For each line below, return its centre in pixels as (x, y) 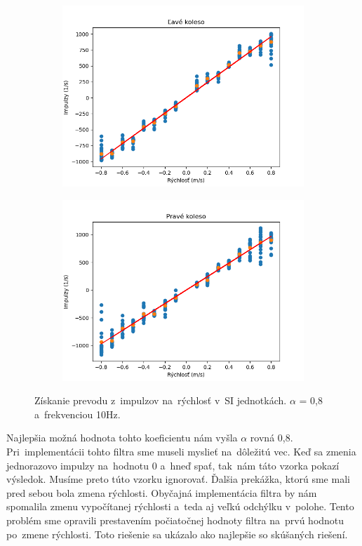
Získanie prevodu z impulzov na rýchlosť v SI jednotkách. (161, 400)
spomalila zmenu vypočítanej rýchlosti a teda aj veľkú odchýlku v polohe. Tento (180, 506)
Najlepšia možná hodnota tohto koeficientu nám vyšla (122, 438)
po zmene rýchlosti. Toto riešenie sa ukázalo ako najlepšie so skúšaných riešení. (177, 534)
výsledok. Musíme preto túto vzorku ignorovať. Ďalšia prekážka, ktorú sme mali (178, 479)
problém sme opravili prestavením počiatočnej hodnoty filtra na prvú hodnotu (175, 520)
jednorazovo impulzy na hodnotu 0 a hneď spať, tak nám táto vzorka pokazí (173, 465)
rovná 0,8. (271, 438)
